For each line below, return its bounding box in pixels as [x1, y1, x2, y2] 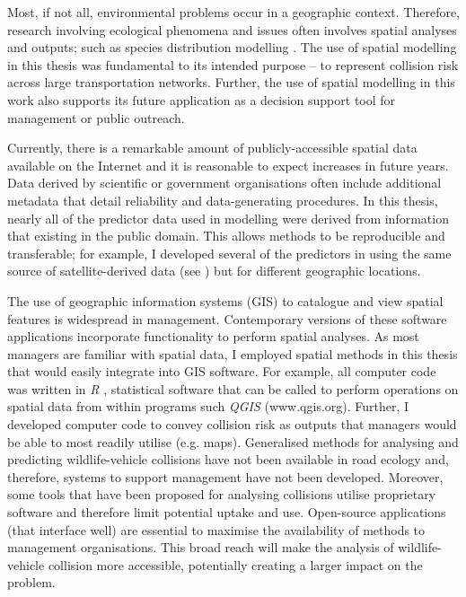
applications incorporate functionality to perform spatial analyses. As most [7, 327, 419, 346]
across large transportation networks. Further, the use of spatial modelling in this [7, 73, 455, 92]
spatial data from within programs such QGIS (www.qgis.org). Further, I [7, 397, 409, 416]
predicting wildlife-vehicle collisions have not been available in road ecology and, [7, 450, 449, 469]
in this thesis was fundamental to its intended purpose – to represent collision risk [7, 55, 459, 74]
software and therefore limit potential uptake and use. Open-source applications [7, 503, 446, 522]
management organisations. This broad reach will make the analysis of [7, 538, 394, 557]
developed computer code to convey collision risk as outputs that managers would [7, 415, 457, 434]
